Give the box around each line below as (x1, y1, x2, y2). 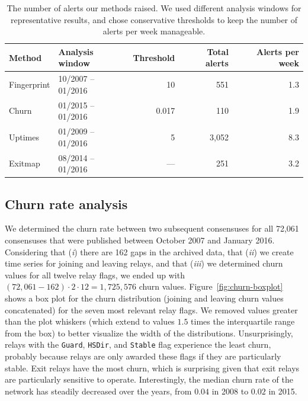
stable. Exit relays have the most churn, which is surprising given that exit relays (5, 361, 300, 374)
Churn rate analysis (5, 194, 128, 213)
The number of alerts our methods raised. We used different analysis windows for (7, 2, 301, 14)
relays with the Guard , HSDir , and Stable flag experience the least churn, (5, 338, 271, 351)
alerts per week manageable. (102, 25, 206, 37)
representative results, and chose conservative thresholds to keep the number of (10, 13, 298, 25)
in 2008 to (211, 384, 249, 397)
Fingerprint (9, 78, 50, 91)
